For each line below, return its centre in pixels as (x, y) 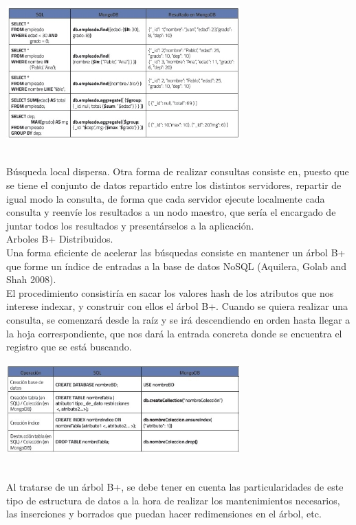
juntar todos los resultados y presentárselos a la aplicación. (130, 225)
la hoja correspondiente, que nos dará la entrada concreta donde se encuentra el (174, 333)
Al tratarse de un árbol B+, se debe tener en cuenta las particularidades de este (175, 487)
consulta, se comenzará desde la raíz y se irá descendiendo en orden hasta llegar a (178, 320)
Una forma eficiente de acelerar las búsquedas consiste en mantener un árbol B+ (176, 253)
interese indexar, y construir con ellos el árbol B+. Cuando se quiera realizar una (177, 306)
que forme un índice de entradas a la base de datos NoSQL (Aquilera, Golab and (176, 266)
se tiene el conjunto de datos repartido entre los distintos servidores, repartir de (174, 185)
